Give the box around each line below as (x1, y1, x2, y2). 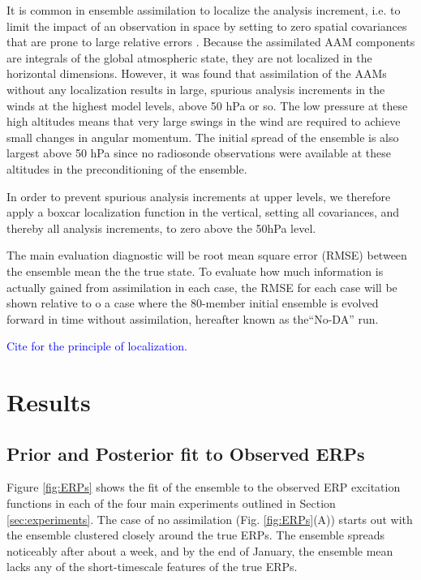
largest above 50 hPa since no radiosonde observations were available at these (6, 144, 392, 161)
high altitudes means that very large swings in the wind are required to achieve (6, 113, 401, 130)
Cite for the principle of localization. (6, 337, 187, 354)
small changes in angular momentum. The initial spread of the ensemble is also (6, 128, 399, 145)
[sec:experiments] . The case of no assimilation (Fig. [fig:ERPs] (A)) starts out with (6, 510, 413, 527)
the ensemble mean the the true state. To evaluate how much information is (6, 262, 384, 279)
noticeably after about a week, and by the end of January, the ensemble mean (6, 542, 393, 559)
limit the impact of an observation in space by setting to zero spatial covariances (6, 17, 407, 34)
